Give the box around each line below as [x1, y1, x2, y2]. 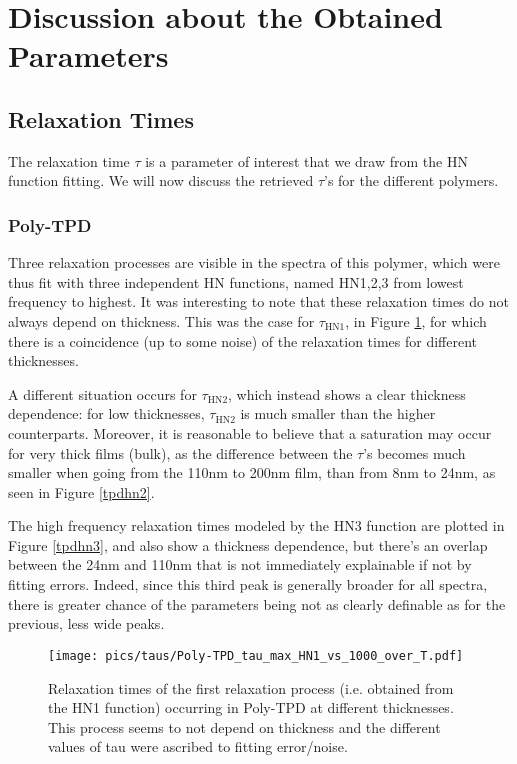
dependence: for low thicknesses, [8, 403, 205, 424]
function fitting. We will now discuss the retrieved [8, 170, 314, 191]
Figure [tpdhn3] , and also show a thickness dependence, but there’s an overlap [8, 534, 488, 555]
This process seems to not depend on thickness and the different [48, 716, 441, 737]
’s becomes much [363, 442, 466, 463]
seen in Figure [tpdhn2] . [8, 481, 155, 502]
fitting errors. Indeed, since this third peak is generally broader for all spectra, [8, 574, 488, 595]
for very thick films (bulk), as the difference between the [8, 442, 353, 463]
